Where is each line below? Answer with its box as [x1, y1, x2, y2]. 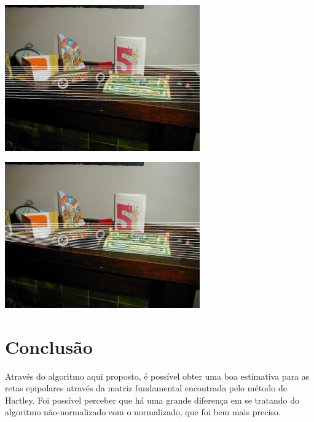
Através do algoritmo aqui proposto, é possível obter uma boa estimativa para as [5, 369, 310, 382]
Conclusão [5, 334, 93, 359]
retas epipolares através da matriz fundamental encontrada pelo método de [5, 382, 287, 394]
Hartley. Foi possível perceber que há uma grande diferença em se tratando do [5, 393, 299, 406]
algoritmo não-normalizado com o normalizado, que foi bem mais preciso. [5, 405, 281, 418]
